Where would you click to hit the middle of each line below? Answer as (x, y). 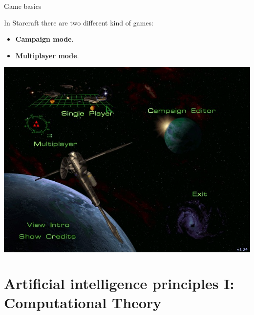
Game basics (23, 6)
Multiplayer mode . (47, 55)
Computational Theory (83, 303)
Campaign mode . (44, 39)
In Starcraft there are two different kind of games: (79, 22)
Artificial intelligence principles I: (119, 283)
